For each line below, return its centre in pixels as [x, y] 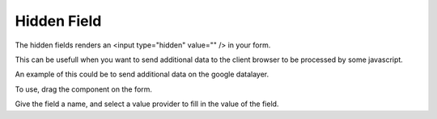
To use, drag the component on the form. [84, 89]
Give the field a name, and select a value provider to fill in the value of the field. [147, 104]
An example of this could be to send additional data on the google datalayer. [142, 74]
